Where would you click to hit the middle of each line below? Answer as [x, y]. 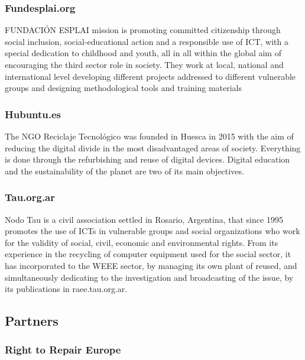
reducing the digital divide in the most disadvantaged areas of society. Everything [153, 147]
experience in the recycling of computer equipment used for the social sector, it [148, 254]
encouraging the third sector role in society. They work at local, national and [144, 64]
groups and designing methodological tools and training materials [124, 88]
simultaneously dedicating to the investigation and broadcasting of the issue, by [149, 277]
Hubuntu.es [33, 114]
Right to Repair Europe [63, 350]
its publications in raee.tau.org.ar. [66, 289]
